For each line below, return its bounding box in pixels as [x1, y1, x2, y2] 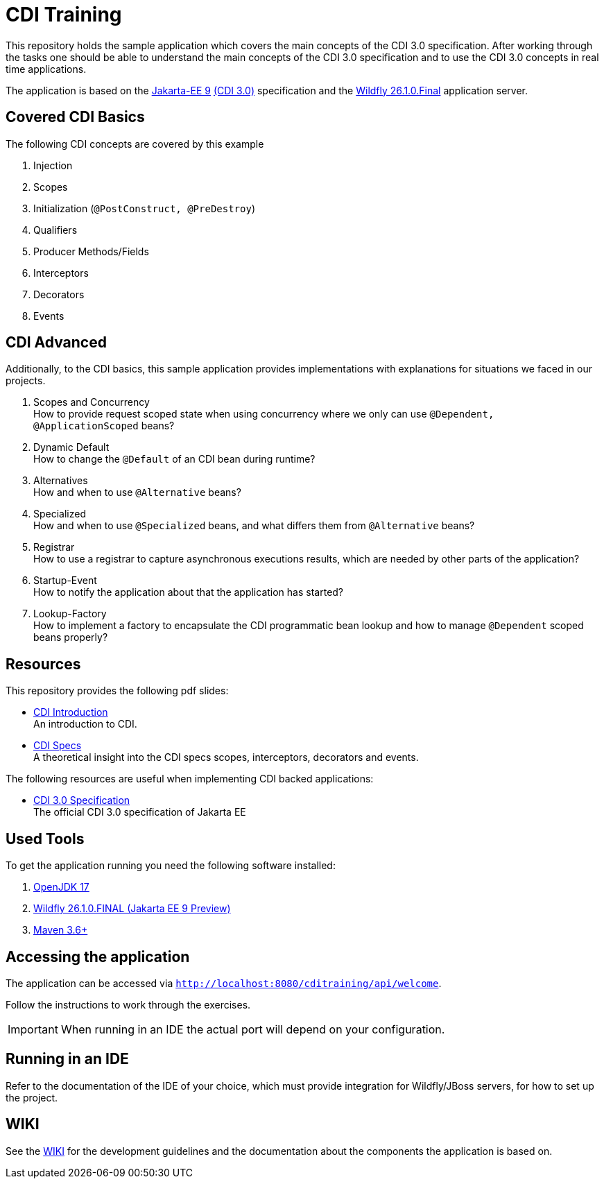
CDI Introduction [33, 706, 108, 719]
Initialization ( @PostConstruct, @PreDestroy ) [33, 202, 255, 214]
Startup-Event [33, 574, 97, 587]
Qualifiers [33, 223, 78, 236]
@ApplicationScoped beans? [33, 420, 175, 432]
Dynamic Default [33, 441, 110, 454]
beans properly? [33, 631, 108, 644]
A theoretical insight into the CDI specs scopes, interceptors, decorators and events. [33, 751, 419, 764]
